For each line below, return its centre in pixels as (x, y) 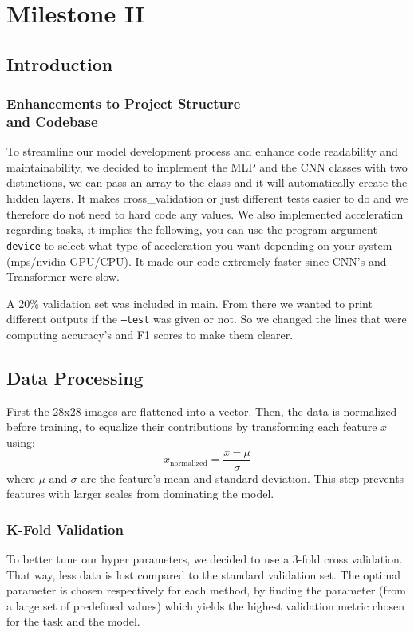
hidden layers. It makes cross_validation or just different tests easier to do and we (207, 198)
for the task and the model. (73, 621)
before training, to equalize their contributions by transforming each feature (192, 427)
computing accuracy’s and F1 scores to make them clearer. (150, 335)
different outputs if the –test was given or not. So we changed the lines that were (207, 319)
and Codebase (52, 121)
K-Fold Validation (65, 529)
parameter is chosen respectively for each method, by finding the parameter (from (206, 590)
